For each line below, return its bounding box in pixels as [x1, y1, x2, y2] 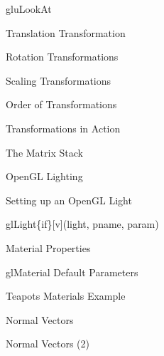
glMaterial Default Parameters [6, 264, 138, 279]
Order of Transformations [6, 97, 117, 112]
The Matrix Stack [6, 145, 83, 159]
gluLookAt [6, 1, 52, 16]
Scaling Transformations [6, 73, 111, 88]
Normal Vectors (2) [6, 336, 89, 351]
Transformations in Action [6, 120, 121, 135]
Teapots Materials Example [6, 288, 126, 303]
